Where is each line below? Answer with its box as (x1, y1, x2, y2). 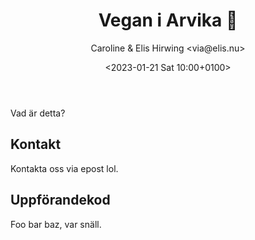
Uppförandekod (10, 192, 111, 209)
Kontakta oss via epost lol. (10, 162, 119, 174)
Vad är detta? (10, 107, 66, 119)
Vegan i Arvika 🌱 (98, 9, 238, 32)
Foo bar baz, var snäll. (10, 218, 102, 230)
